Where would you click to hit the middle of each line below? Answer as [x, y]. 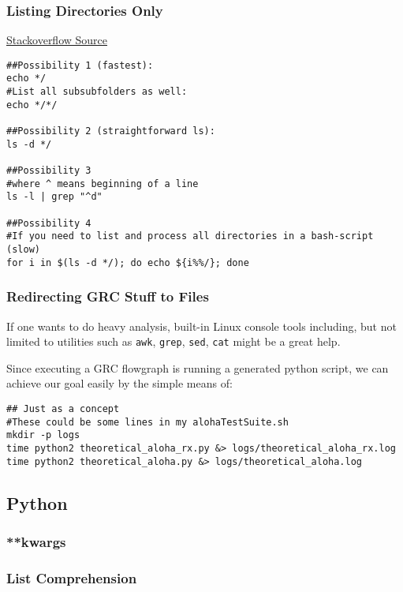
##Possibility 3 [49, 171]
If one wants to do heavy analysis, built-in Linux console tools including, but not [201, 326]
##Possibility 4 [49, 223]
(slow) [23, 249]
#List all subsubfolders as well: [97, 92]
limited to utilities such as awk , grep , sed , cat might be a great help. [174, 341]
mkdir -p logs [43, 435]
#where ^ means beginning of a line [103, 184]
